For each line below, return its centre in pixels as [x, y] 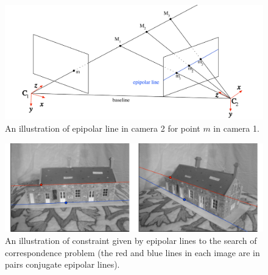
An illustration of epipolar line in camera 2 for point [103, 128]
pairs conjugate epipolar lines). [62, 264]
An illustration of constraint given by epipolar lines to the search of [131, 240]
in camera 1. [236, 128]
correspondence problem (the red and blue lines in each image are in [132, 252]
